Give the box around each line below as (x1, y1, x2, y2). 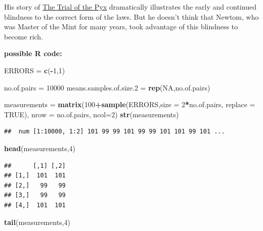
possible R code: (4, 48, 62, 59)
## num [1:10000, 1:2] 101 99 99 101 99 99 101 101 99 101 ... (4, 128, 225, 135)
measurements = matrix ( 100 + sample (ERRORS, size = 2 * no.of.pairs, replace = (4, 99, 255, 110)
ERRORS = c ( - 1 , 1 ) (4, 65, 65, 75)
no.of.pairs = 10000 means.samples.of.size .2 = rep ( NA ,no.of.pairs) (4, 82, 210, 93)
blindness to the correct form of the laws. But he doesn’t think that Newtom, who (4, 11, 259, 22)
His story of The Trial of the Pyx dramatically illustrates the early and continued (4, 2, 256, 12)
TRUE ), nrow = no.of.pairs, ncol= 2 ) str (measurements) (4, 109, 179, 119)
